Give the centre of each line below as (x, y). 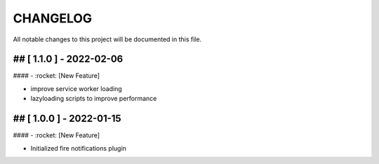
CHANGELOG (53, 18)
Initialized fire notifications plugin (78, 148)
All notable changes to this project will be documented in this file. (107, 39)
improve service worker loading (76, 88)
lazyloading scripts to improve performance (94, 99)
